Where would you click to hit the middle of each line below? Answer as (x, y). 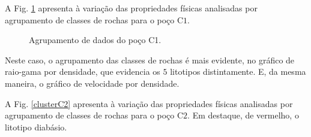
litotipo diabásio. (36, 127)
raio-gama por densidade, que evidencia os (83, 71)
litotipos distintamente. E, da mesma (238, 71)
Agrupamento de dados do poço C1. (95, 40)
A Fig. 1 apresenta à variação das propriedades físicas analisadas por (131, 8)
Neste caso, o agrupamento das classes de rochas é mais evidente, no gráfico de (150, 60)
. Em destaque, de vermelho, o (243, 115)
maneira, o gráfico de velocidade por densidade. (92, 83)
